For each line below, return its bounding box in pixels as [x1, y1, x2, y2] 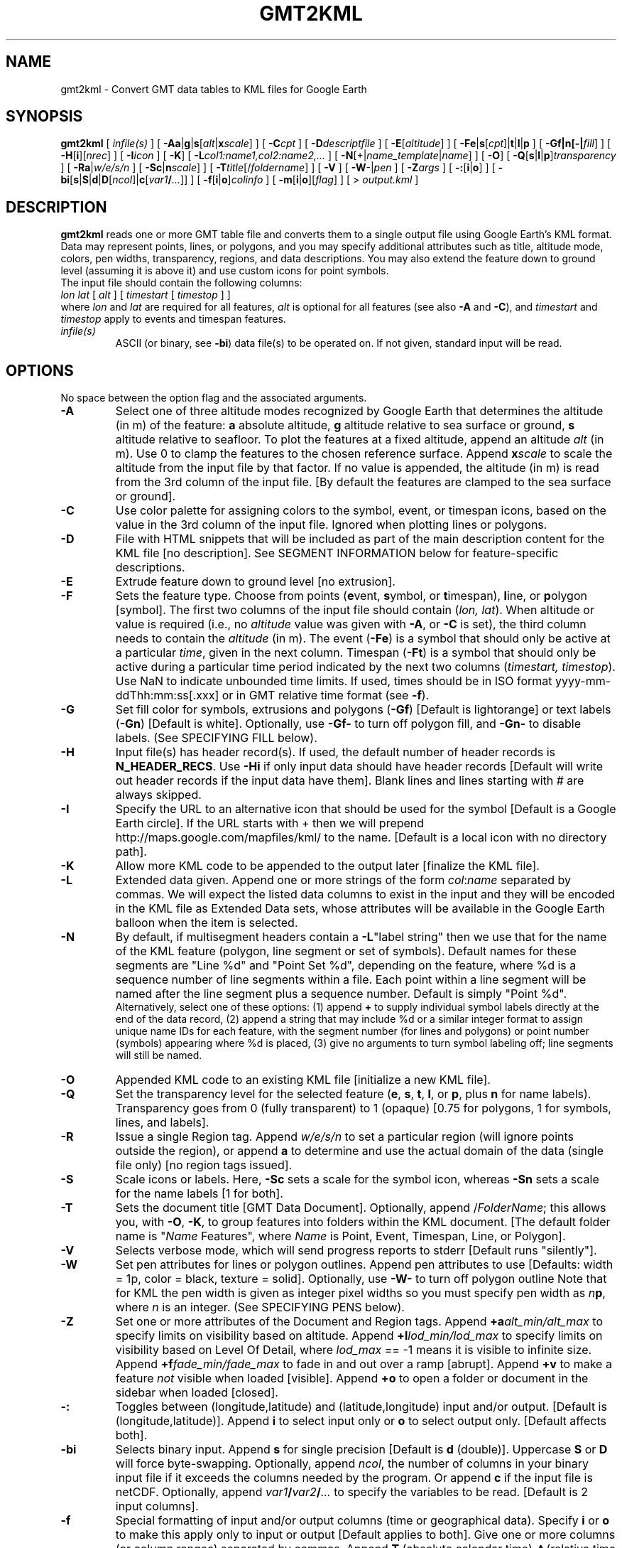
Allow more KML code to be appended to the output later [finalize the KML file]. [115, 859, 540, 874]
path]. [115, 844, 147, 859]
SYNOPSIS [6, 107, 83, 126]
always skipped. [115, 788, 202, 802]
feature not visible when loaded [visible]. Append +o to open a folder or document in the [115, 1371, 589, 1386]
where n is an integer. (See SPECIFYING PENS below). [115, 1300, 405, 1315]
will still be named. [115, 1049, 202, 1062]
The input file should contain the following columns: [60, 276, 302, 289]
